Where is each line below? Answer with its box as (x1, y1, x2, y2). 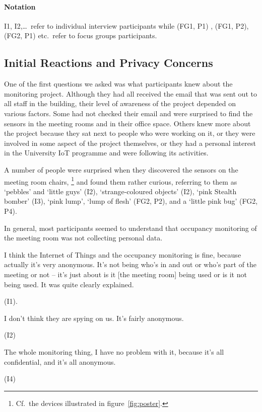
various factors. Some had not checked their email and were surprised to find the (4, 108, 253, 118)
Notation (4, 1, 36, 12)
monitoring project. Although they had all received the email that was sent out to (4, 88, 257, 99)
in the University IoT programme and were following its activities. (4, 147, 209, 158)
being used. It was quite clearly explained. (4, 279, 134, 289)
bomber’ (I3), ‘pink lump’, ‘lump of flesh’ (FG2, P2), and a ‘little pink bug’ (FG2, (4, 196, 258, 206)
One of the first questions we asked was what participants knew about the (4, 78, 233, 89)
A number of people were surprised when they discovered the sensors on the (4, 164, 238, 175)
